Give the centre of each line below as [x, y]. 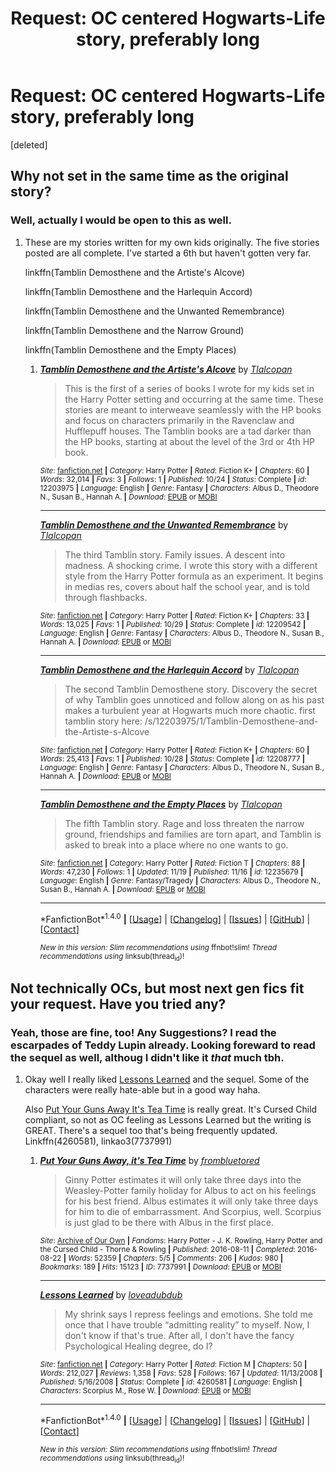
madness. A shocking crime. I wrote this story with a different [191, 565]
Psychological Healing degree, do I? [138, 1346]
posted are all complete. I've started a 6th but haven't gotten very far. [168, 253]
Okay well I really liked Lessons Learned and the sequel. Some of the [167, 1079]
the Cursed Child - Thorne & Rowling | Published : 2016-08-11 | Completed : [167, 1250]
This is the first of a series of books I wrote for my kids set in [189, 388]
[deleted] [29, 144]
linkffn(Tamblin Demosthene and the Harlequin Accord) [138, 291]
